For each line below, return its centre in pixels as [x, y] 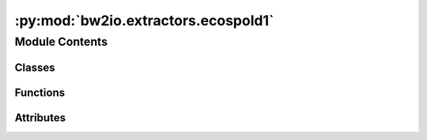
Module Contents [61, 42]
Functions [40, 92]
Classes [35, 67]
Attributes [40, 118]
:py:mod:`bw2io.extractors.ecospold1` [144, 20]
